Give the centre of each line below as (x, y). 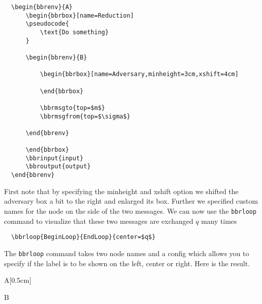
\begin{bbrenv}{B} (56, 57)
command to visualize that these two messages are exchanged (99, 221)
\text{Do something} (74, 32)
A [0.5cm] (18, 280)
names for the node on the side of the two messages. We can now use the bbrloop (130, 210)
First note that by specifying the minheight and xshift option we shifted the (121, 191)
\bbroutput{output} (58, 167)
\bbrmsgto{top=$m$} (73, 108)
